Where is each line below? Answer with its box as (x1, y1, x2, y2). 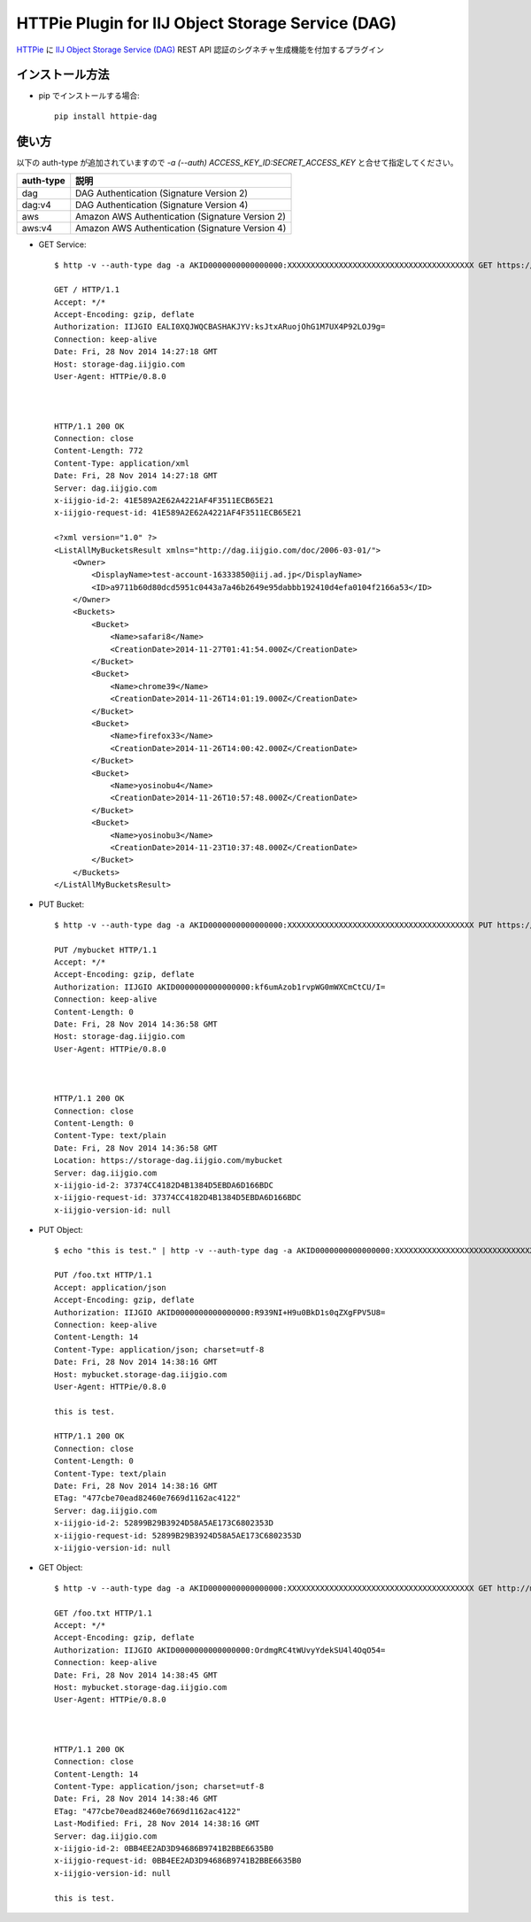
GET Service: (38, 239, 87, 250)
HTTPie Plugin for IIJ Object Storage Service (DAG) (16, 13, 397, 33)
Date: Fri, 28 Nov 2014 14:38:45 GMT (54, 1670, 219, 1680)
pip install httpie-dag (54, 111, 158, 121)
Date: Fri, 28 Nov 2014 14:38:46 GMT (54, 1794, 219, 1804)
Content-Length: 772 (54, 446, 143, 456)
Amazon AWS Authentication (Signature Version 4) (75, 222, 287, 235)
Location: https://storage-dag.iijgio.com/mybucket (54, 1156, 283, 1166)
